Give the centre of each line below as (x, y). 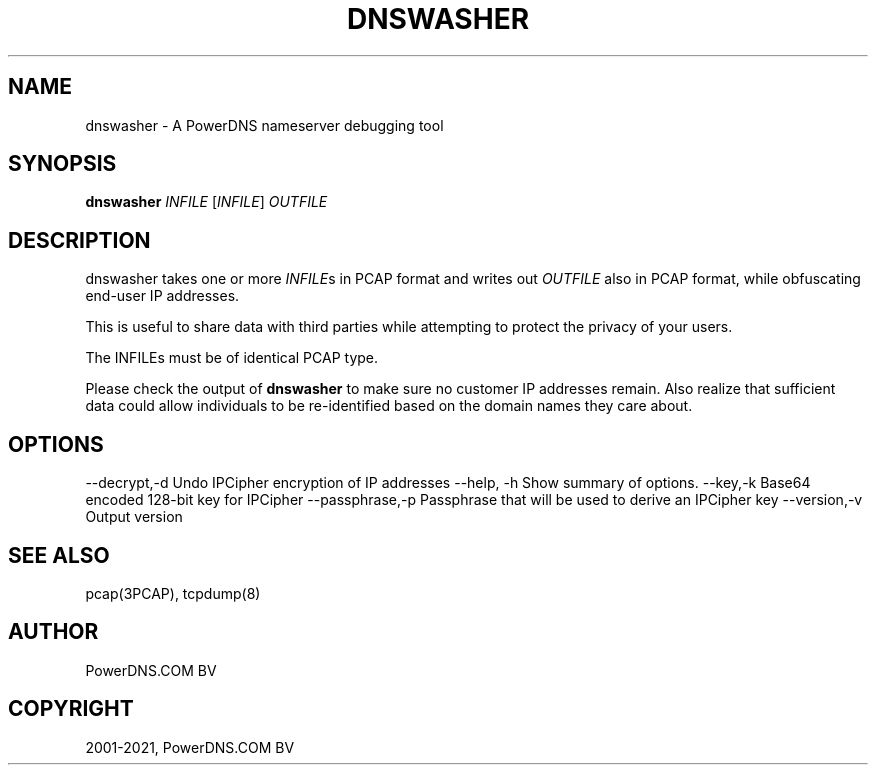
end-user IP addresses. (162, 296)
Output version (134, 517)
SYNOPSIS (62, 164)
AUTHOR (53, 632)
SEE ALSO (59, 555)
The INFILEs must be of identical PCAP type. (232, 358)
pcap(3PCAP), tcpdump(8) (173, 593)
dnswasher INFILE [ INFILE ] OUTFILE (206, 202)
